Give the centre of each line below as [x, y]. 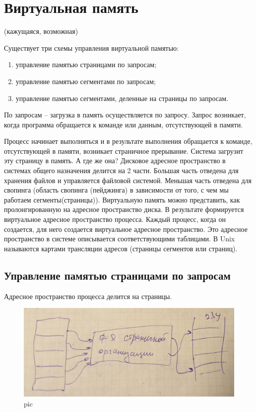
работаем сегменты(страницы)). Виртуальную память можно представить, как [122, 199]
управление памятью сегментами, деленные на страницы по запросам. [122, 98]
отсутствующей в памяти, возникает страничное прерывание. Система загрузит [124, 151]
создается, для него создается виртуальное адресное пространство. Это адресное [126, 229]
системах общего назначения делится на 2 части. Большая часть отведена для [121, 170]
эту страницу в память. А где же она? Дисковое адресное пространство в [115, 160]
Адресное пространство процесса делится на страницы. [88, 296]
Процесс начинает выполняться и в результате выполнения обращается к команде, [128, 141]
